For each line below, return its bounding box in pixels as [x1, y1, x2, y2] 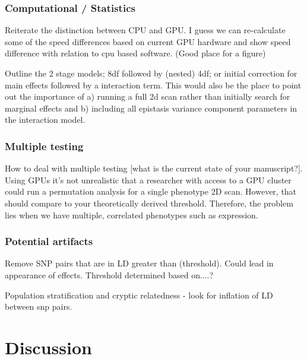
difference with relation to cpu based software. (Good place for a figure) [5, 47, 266, 59]
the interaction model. [5, 113, 86, 126]
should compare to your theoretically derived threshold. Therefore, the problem [5, 196, 293, 209]
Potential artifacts [5, 234, 93, 249]
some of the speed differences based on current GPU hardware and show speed [5, 35, 291, 47]
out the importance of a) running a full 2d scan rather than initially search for [5, 90, 290, 103]
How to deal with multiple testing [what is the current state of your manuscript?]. [5, 162, 303, 174]
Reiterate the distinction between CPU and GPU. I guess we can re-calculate [5, 24, 286, 36]
